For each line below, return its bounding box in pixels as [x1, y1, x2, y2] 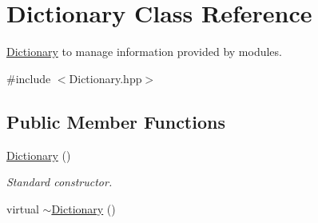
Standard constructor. [6, 173, 113, 190]
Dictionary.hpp [69, 70, 142, 86]
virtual [6, 200, 39, 217]
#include [6, 70, 51, 86]
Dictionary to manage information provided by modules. [6, 43, 282, 60]
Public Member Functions [6, 109, 225, 133]
